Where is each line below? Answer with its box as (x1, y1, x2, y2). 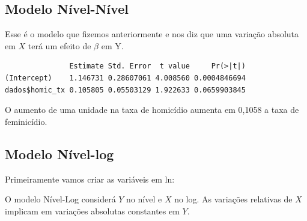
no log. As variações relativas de (174, 193, 293, 205)
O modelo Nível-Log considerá (5, 193, 116, 205)
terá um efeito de (28, 39, 91, 52)
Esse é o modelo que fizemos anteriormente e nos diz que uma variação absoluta (5, 28, 299, 40)
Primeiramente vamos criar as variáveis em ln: (5, 172, 175, 185)
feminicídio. (5, 115, 47, 127)
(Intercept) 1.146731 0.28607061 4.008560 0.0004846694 (5, 73, 246, 82)
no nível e (126, 193, 162, 205)
